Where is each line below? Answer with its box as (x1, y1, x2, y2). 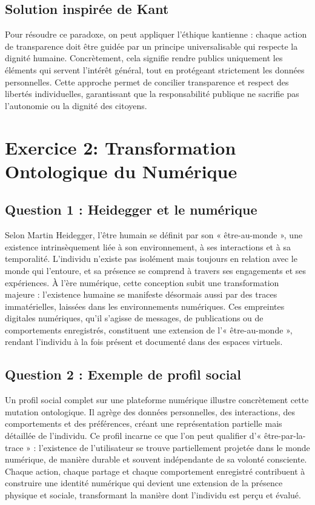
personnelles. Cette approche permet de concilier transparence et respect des (5, 75, 289, 88)
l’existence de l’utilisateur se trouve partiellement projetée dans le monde (39, 441, 310, 453)
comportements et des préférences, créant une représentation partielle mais (5, 417, 282, 430)
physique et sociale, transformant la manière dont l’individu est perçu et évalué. (5, 489, 301, 501)
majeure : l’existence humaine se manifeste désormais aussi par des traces (5, 288, 277, 301)
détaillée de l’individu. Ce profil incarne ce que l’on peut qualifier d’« (5, 429, 262, 442)
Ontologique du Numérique (5, 158, 237, 183)
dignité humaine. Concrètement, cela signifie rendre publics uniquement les (5, 52, 283, 64)
